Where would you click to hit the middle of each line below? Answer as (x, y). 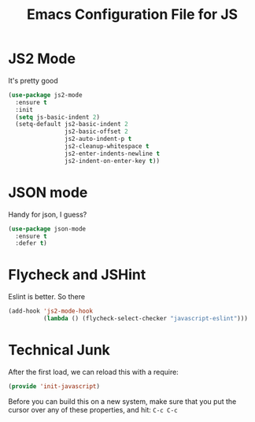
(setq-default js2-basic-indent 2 (72, 124)
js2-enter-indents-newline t (112, 154)
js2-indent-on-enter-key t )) (112, 161)
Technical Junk (59, 350)
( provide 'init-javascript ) (54, 386)
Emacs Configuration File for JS (132, 15)
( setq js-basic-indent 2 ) (58, 117)
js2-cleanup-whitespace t (107, 146)
